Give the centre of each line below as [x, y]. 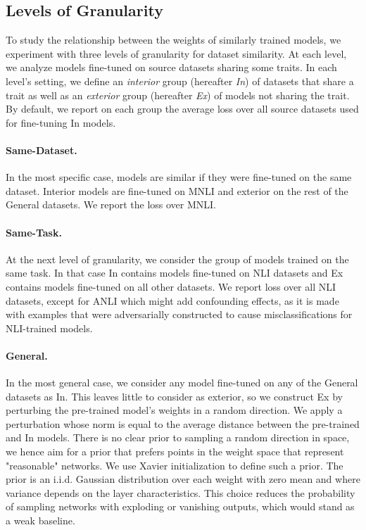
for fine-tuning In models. [61, 122]
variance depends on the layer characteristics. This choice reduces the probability [181, 492]
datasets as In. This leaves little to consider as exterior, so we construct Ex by [174, 396]
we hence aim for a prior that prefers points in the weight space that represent [175, 452]
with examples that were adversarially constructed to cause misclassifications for [179, 314]
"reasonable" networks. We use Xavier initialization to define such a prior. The [175, 465]
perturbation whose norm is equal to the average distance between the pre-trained [183, 423]
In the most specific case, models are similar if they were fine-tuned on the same [179, 177]
